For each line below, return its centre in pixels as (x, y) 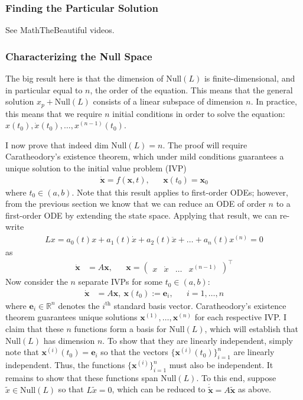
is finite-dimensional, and (250, 78)
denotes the (79, 305)
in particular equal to (44, 90)
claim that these (35, 329)
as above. (255, 389)
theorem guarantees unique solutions (71, 317)
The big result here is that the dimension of (84, 78)
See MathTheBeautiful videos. (60, 30)
